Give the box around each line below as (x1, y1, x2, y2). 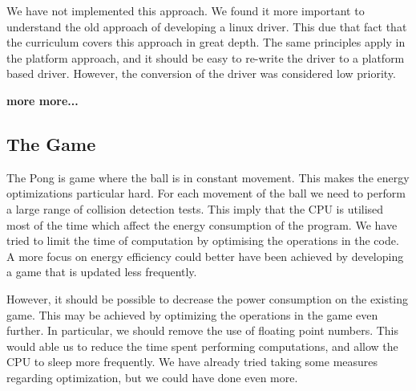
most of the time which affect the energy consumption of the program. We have (6, 216, 398, 233)
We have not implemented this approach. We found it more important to (6, 2, 365, 18)
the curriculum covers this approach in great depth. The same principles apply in (6, 34, 406, 51)
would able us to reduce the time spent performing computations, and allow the (6, 337, 398, 354)
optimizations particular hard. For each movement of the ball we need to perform (6, 185, 406, 202)
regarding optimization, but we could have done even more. (6, 369, 298, 385)
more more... (6, 92, 79, 108)
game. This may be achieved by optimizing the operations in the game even (6, 306, 378, 323)
